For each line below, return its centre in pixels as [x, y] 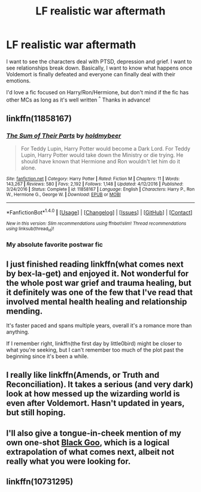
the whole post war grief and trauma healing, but [99, 283]
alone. [28, 168]
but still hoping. [36, 413]
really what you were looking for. [68, 461]
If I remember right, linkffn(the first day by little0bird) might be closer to [94, 343]
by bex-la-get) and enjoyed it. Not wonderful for [98, 274]
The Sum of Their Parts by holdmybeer [64, 135]
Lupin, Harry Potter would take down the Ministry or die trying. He [102, 155]
